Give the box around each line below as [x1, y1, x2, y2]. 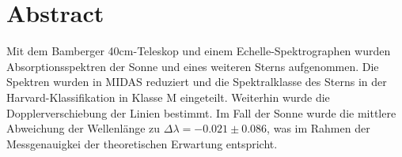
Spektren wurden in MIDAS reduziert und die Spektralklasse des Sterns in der [6, 73, 387, 90]
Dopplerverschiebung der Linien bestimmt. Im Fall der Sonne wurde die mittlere [6, 104, 396, 121]
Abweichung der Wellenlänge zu [6, 120, 161, 136]
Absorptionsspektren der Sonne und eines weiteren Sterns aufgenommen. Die [6, 58, 379, 74]
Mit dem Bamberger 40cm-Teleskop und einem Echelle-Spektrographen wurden [6, 43, 391, 59]
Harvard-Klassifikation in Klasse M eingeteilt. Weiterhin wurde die [6, 88, 330, 105]
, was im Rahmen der [267, 120, 370, 136]
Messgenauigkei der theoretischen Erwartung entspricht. [6, 135, 278, 151]
